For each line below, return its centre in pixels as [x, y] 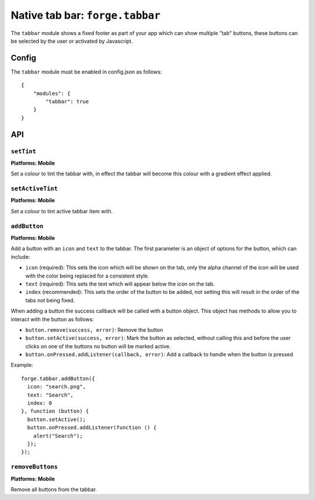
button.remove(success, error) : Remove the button [94, 329]
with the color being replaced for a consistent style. [87, 276]
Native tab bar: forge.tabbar [85, 15]
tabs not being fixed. [50, 300]
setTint [23, 151]
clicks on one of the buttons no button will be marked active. [98, 346]
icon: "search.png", [57, 387]
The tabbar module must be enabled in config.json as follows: [86, 72]
